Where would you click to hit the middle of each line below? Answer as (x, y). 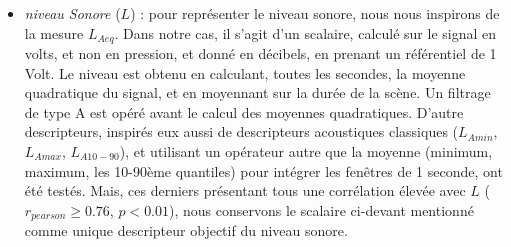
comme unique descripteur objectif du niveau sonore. (186, 230)
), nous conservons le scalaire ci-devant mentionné (321, 209)
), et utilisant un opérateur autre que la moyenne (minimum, (306, 151)
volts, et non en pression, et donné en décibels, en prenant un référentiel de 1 (260, 53)
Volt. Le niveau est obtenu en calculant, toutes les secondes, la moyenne (245, 72)
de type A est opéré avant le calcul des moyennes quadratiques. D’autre (244, 111)
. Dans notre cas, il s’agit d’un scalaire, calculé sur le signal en (305, 32)
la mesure (54, 32)
